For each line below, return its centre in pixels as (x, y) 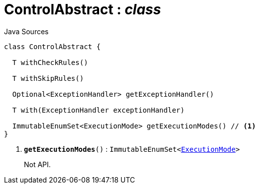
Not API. (37, 164)
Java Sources (26, 31)
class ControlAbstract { (52, 46)
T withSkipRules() (48, 78)
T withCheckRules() (50, 62)
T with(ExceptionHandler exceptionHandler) (98, 110)
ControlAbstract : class (83, 9)
